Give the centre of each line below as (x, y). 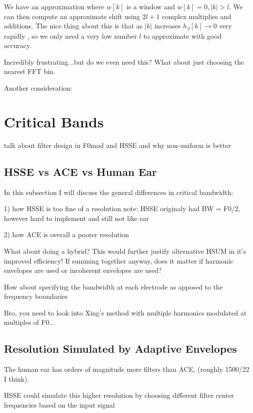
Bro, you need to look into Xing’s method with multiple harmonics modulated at (125, 312)
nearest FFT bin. (30, 71)
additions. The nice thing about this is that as (73, 26)
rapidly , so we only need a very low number (70, 36)
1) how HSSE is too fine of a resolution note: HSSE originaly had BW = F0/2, (122, 208)
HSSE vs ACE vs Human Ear (80, 171)
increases (168, 26)
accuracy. (18, 45)
